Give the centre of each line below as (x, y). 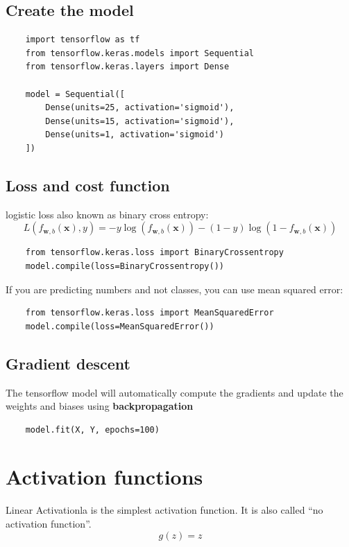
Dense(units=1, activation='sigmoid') (135, 135)
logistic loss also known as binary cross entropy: (107, 214)
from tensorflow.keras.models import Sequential (139, 53)
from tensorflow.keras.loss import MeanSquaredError (150, 313)
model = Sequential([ (75, 94)
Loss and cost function (88, 185)
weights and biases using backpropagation (100, 406)
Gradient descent (68, 363)
